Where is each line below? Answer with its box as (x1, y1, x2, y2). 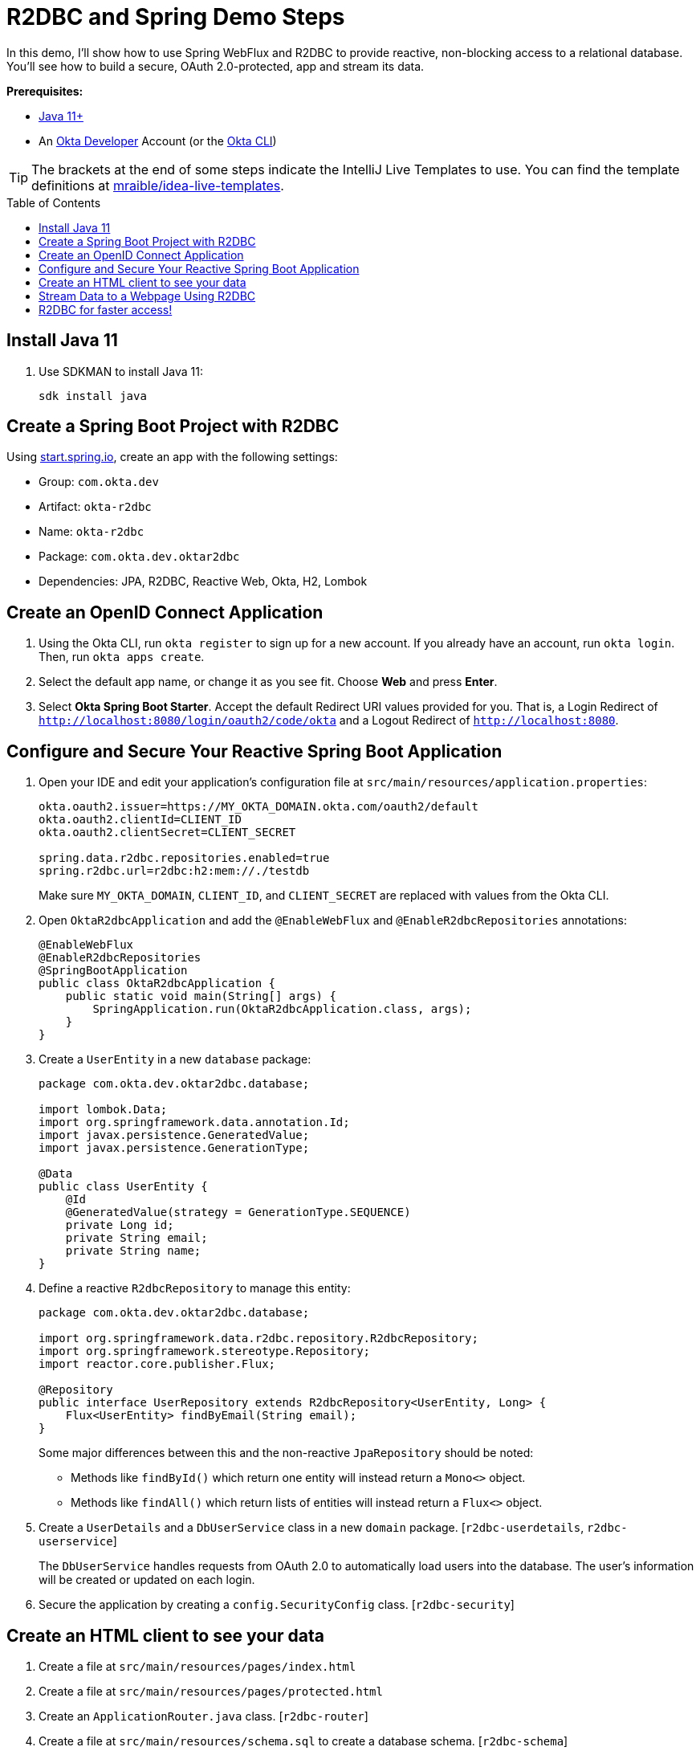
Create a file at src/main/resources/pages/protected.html (39, 1684, 383, 1698)
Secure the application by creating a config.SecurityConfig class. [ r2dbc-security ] (39, 1598, 515, 1612)
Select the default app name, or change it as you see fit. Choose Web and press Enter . (39, 675, 498, 689)
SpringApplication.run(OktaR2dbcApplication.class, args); (92, 1002, 472, 1016)
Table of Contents (6, 195, 101, 210)
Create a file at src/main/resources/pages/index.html (39, 1659, 356, 1673)
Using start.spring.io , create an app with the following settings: (6, 450, 338, 464)
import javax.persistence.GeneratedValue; (39, 1129, 310, 1142)
